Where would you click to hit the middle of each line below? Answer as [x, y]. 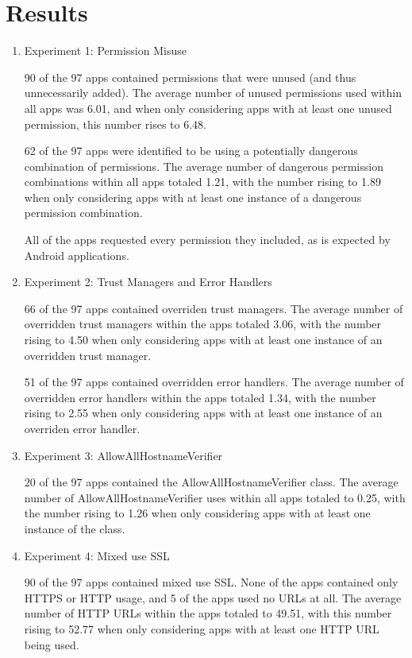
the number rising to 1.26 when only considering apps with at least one [197, 513]
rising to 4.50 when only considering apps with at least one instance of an [203, 340]
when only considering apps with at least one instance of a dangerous [193, 197]
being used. [52, 644]
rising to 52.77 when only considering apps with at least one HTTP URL [202, 628]
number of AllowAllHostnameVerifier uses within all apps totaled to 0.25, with [215, 497]
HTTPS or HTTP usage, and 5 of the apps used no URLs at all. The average [213, 597]
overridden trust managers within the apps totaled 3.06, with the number [203, 324]
